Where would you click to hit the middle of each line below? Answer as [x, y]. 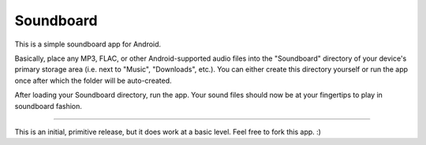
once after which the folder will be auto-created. [93, 80]
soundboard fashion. [49, 106]
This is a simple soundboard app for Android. [88, 44]
